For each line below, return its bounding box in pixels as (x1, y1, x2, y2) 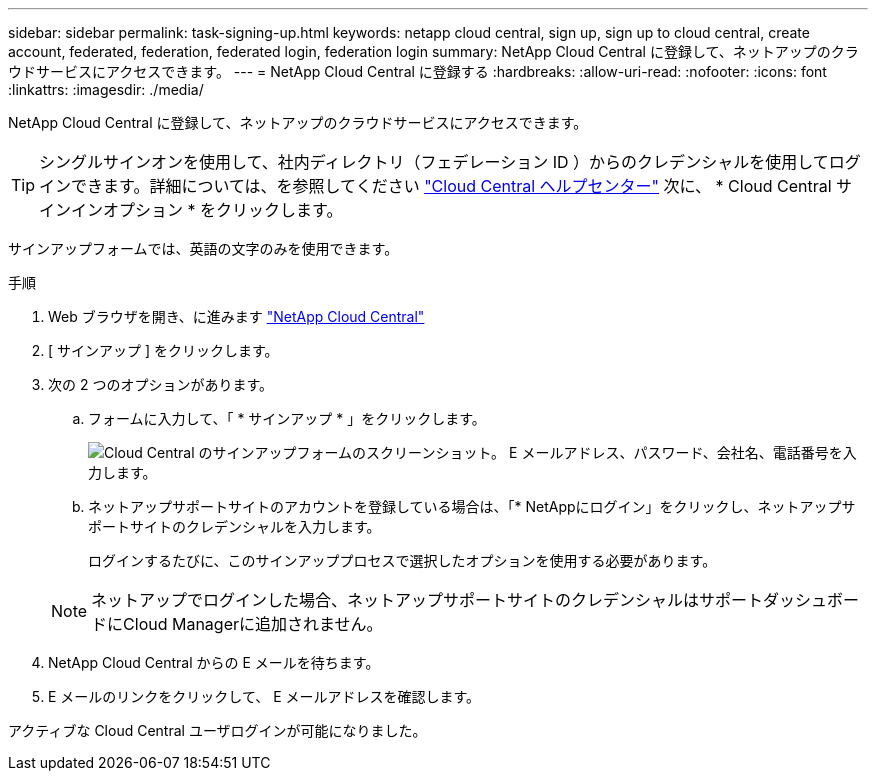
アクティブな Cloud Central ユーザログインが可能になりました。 (8, 722, 427, 739)
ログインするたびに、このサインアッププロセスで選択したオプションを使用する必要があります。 (88, 552, 717, 569)
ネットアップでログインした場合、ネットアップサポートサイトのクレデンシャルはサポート (91, 590, 764, 610)
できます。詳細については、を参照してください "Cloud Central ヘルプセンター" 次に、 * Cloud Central (71, 176, 832, 196)
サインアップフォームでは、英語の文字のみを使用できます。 (8, 240, 399, 257)
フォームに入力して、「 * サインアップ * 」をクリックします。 (88, 410, 486, 427)
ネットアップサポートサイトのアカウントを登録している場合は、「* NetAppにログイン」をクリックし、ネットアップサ (88, 498, 856, 515)
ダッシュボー (763, 590, 860, 610)
